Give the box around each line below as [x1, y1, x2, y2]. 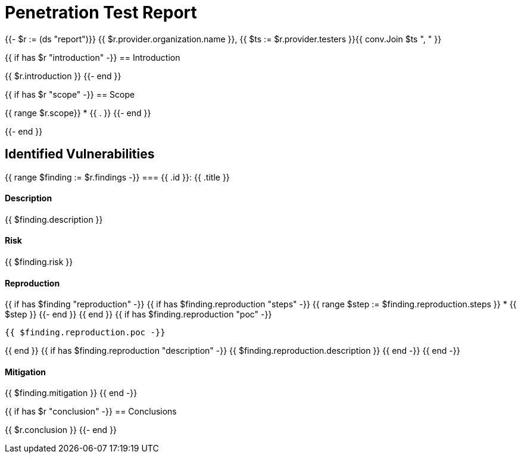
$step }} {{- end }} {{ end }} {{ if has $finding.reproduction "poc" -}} [5, 309, 272, 320]
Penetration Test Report [5, 2, 197, 23]
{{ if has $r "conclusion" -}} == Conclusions [5, 406, 177, 417]
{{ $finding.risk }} [5, 257, 73, 267]
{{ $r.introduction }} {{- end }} [5, 70, 121, 81]
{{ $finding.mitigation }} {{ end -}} [5, 388, 138, 398]
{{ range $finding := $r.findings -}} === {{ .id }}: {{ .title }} [5, 172, 230, 182]
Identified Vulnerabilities [5, 147, 155, 162]
